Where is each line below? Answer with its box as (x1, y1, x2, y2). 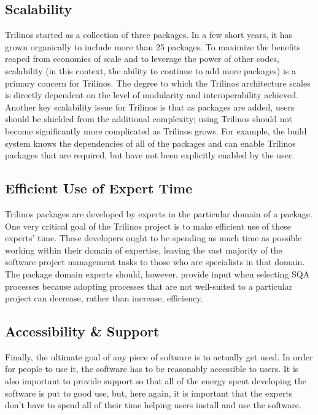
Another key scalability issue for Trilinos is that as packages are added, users (5, 100, 295, 113)
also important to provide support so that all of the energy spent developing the (5, 374, 306, 387)
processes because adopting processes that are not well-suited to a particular (5, 279, 293, 292)
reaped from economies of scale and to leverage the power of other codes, (5, 52, 279, 65)
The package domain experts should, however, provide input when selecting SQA (5, 267, 310, 280)
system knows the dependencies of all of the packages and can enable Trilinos (5, 136, 296, 149)
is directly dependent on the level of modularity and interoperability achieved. (5, 88, 298, 101)
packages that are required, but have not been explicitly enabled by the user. (5, 149, 295, 161)
